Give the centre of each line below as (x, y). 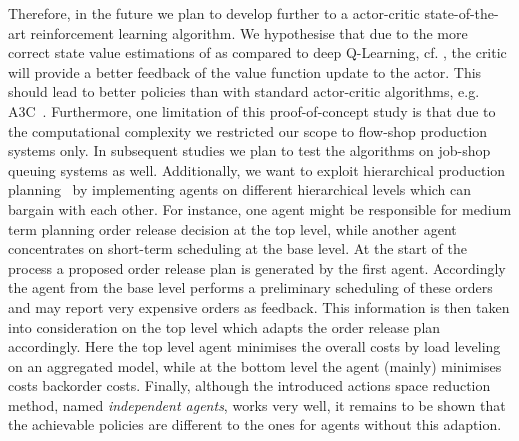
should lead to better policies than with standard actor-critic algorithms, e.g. (244, 91)
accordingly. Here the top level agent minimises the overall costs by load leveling (254, 346)
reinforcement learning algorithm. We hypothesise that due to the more (249, 32)
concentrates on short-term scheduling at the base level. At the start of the (237, 248)
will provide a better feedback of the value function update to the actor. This (245, 71)
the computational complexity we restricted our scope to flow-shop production (248, 130)
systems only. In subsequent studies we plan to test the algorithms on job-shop (249, 150)
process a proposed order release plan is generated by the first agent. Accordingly (257, 267)
